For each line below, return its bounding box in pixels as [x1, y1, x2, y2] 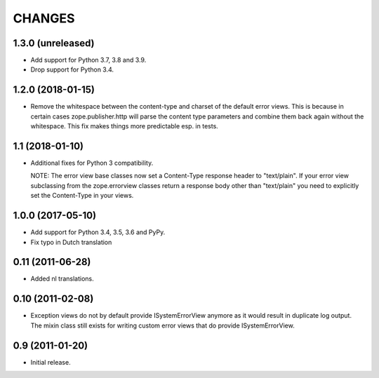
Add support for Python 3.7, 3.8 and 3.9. [30, 56, 147, 65]
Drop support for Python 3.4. [30, 65, 114, 74]
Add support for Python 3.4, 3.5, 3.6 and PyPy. [30, 228, 166, 236]
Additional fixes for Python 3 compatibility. [30, 158, 154, 168]
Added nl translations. [30, 274, 94, 283]
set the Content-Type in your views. [30, 191, 134, 200]
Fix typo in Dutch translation [30, 238, 112, 246]
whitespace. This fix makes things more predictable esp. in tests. [30, 122, 219, 130]
